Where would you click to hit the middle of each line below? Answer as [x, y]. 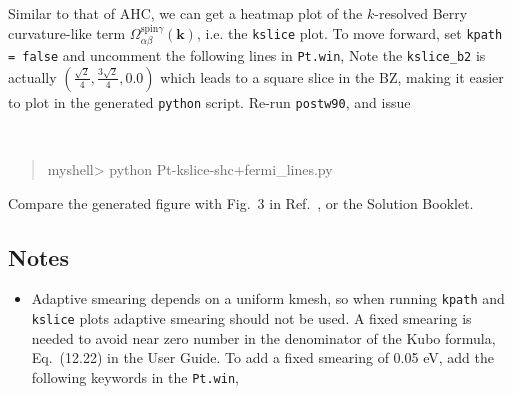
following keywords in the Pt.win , [135, 376]
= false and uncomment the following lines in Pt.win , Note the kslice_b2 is [247, 55]
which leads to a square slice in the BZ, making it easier [332, 76]
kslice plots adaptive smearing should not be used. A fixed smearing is [251, 318]
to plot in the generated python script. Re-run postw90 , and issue [209, 101]
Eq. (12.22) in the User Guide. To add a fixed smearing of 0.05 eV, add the [262, 357]
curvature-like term [67, 32]
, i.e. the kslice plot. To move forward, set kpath [349, 32]
